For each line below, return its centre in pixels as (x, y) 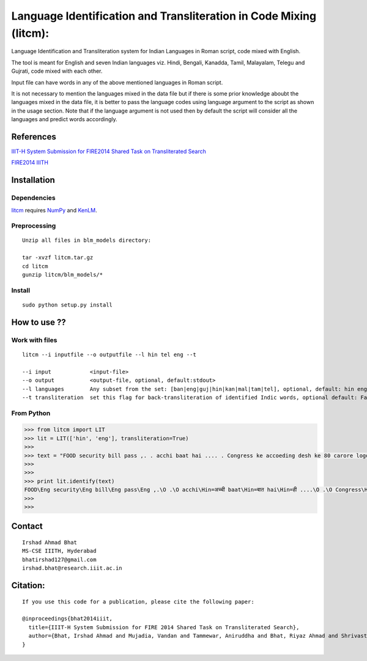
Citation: (28, 585)
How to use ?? (39, 322)
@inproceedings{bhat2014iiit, (68, 619)
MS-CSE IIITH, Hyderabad (59, 551)
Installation (33, 180)
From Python (31, 413)
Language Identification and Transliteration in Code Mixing (164, 16)
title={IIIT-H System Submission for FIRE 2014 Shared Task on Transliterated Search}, (164, 627)
